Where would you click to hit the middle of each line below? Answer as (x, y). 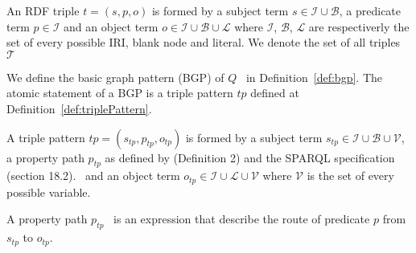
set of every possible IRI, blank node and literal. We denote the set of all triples (204, 42)
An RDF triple (43, 10)
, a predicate (370, 10)
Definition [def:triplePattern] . (79, 108)
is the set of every (350, 175)
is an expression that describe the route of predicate (242, 219)
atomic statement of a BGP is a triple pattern (120, 93)
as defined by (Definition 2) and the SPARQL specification (250, 157)
